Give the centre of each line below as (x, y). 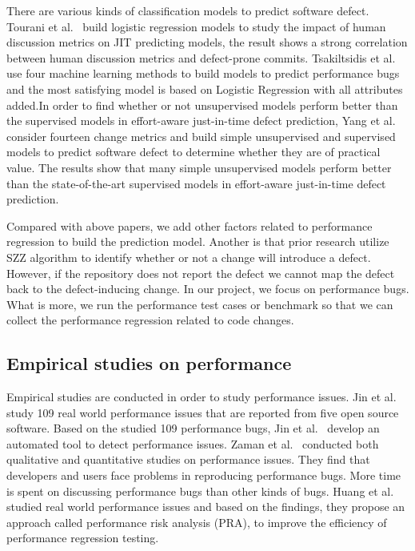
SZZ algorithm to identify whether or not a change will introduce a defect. (189, 257)
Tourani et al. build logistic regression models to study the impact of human (196, 26)
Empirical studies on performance (149, 363)
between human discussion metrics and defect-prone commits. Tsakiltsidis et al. (201, 57)
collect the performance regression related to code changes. (150, 320)
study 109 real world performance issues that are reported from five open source (203, 412)
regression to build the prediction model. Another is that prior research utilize (198, 241)
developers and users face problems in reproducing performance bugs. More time (204, 475)
